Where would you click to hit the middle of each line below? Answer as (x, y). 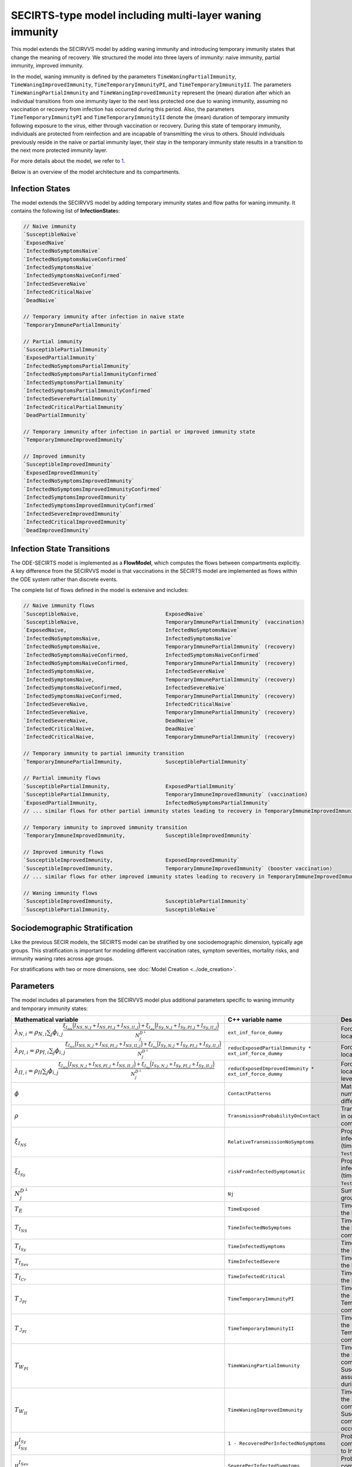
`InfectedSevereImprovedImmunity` (73, 514)
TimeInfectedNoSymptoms (260, 1228)
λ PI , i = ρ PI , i (32, 1051)
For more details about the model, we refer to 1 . (68, 161)
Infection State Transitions (60, 549)
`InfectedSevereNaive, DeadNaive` (110, 721)
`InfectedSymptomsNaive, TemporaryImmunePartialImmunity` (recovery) (159, 680)
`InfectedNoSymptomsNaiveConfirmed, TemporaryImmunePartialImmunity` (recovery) (159, 663)
